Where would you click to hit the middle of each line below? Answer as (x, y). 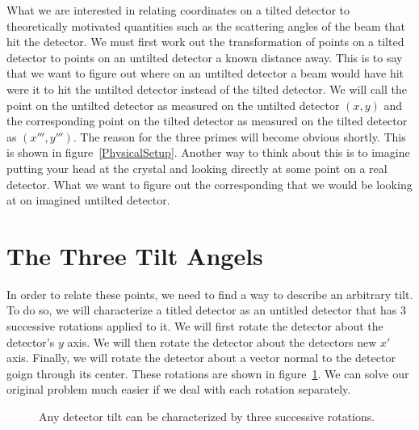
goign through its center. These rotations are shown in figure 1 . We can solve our (208, 373)
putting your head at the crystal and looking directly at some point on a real (197, 168)
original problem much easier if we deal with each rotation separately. (179, 389)
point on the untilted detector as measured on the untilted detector (173, 105)
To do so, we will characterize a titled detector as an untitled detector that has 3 (206, 310)
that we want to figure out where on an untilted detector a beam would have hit (205, 73)
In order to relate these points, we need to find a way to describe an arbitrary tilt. (210, 294)
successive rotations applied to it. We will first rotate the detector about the (195, 326)
